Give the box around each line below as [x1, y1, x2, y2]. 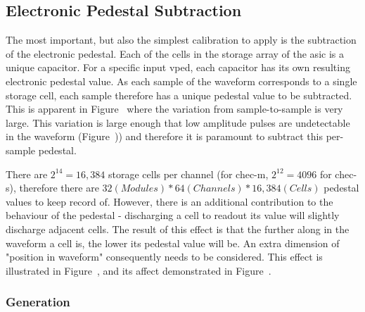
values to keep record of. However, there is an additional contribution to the [6, 194, 333, 208]
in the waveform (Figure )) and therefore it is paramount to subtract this [6, 129, 324, 144]
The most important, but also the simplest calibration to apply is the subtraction [6, 32, 357, 47]
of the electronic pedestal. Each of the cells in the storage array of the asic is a [6, 46, 344, 61]
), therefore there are [9, 180, 99, 195]
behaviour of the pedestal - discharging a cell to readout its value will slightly [6, 208, 340, 223]
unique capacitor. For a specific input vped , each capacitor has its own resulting [6, 60, 350, 75]
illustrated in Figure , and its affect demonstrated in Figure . [6, 263, 271, 277]
